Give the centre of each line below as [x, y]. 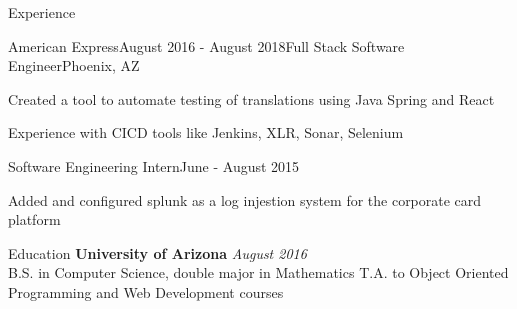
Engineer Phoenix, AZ [74, 65]
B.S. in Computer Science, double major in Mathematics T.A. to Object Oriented [258, 272]
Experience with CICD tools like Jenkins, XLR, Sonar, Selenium [206, 132]
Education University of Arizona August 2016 [157, 252]
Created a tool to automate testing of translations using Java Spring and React [251, 98]
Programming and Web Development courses [146, 291]
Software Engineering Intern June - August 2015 [154, 165]
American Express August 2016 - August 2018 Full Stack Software [206, 45]
